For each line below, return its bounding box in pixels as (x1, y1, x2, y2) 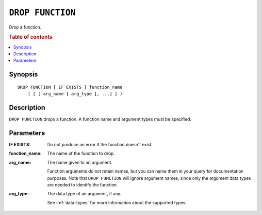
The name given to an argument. (47, 159, 113, 165)
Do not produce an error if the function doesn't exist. (47, 141, 153, 147)
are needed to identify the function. (47, 182, 118, 187)
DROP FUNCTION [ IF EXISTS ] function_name (17, 84, 123, 90)
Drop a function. (9, 24, 42, 30)
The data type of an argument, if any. (47, 191, 122, 197)
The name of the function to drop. (47, 151, 115, 156)
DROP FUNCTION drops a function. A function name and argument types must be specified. (9, 116, 192, 122)
